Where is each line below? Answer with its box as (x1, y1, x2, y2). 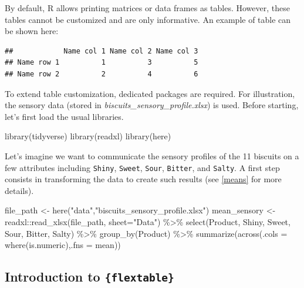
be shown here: (5, 25, 59, 37)
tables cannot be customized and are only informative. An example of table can (5, 13, 291, 25)
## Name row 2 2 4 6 (5, 69, 198, 78)
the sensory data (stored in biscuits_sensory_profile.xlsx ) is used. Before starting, (5, 99, 299, 111)
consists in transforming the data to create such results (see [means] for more (5, 173, 282, 185)
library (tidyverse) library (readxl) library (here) (5, 130, 171, 142)
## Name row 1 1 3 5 (5, 58, 198, 67)
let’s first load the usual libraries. (5, 110, 124, 122)
